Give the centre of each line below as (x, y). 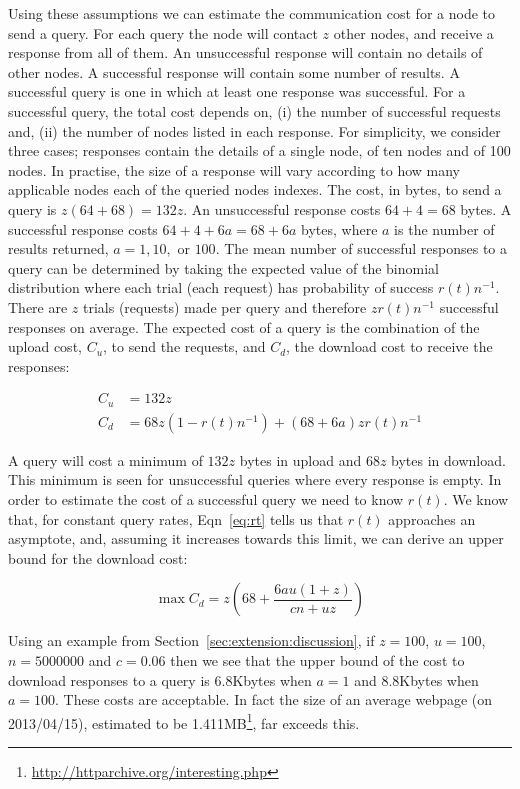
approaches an (432, 518)
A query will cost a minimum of (105, 459)
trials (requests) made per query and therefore (225, 306)
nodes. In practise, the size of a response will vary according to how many (234, 169)
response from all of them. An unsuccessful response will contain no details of (245, 52)
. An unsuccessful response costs (282, 208)
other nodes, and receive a (413, 32)
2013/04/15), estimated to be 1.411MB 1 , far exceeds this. (184, 721)
